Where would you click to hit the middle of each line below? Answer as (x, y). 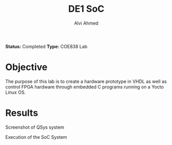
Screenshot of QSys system (35, 127)
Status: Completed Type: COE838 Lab (46, 46)
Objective (26, 67)
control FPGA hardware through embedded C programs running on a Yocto (85, 87)
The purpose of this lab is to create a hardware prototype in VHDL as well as (86, 81)
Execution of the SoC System (36, 137)
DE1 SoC (86, 9)
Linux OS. (16, 92)
